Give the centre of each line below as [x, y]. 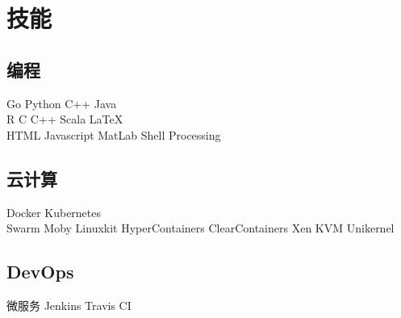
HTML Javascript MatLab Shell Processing [114, 134]
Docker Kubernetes [54, 212]
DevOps [40, 272]
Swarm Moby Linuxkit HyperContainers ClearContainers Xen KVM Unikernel [200, 228]
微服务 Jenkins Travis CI [69, 305]
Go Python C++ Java [62, 103]
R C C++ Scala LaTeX [65, 119]
